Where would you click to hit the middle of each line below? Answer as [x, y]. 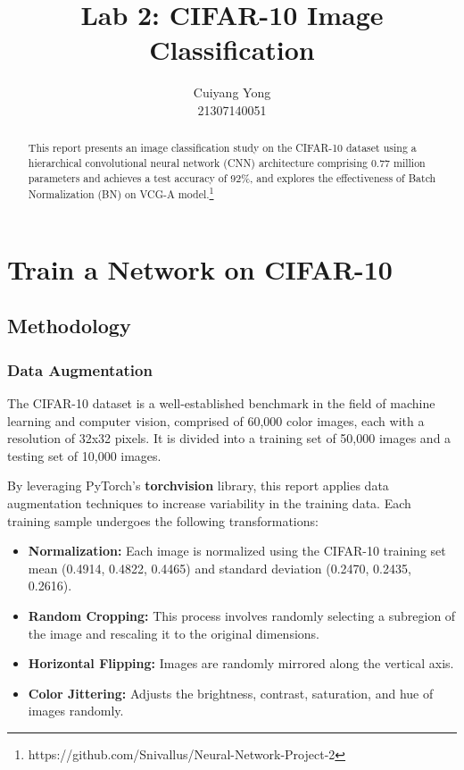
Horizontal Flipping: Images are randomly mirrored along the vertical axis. [241, 663]
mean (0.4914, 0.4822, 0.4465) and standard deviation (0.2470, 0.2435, [220, 568]
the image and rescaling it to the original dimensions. [174, 633]
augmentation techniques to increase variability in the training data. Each [209, 503]
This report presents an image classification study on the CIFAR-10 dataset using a [222, 148]
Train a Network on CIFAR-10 [200, 268]
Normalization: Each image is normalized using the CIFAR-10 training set [237, 551]
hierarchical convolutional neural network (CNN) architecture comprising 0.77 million [227, 162]
